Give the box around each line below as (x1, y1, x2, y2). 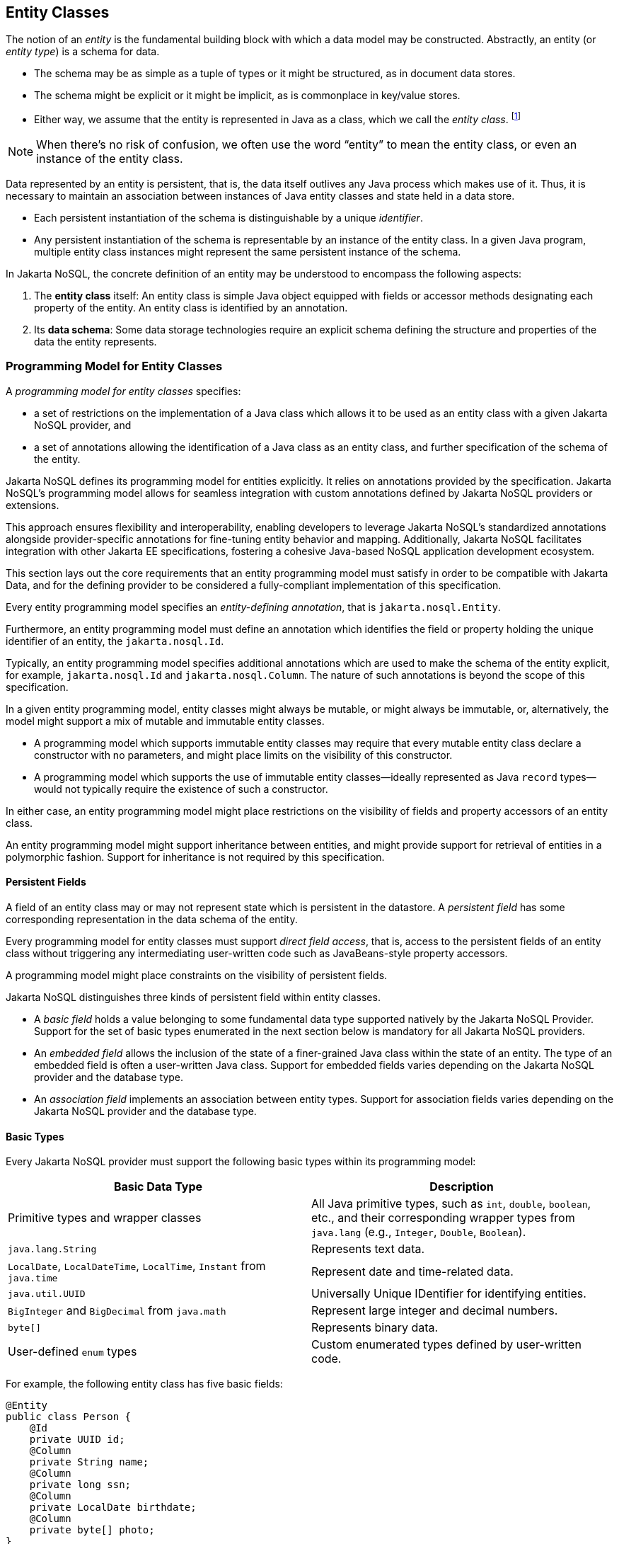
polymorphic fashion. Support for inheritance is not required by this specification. (6, 850, 385, 863)
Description (429, 1179, 494, 1194)
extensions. (6, 498, 59, 511)
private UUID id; (29, 1434, 125, 1446)
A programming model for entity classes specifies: (6, 384, 241, 397)
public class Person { (6, 1411, 132, 1423)
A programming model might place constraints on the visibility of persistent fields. (6, 969, 388, 982)
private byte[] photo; (29, 1524, 155, 1536)
